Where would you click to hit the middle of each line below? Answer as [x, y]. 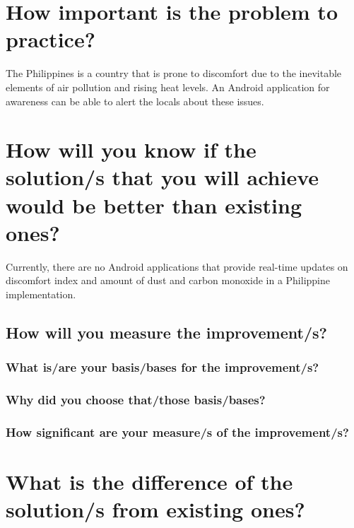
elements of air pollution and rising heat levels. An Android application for [168, 87]
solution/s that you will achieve [163, 177]
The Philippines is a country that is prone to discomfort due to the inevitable [174, 73]
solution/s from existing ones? [155, 509]
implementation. [41, 294]
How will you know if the [131, 149]
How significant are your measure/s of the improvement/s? [177, 432]
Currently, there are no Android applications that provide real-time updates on [177, 266]
